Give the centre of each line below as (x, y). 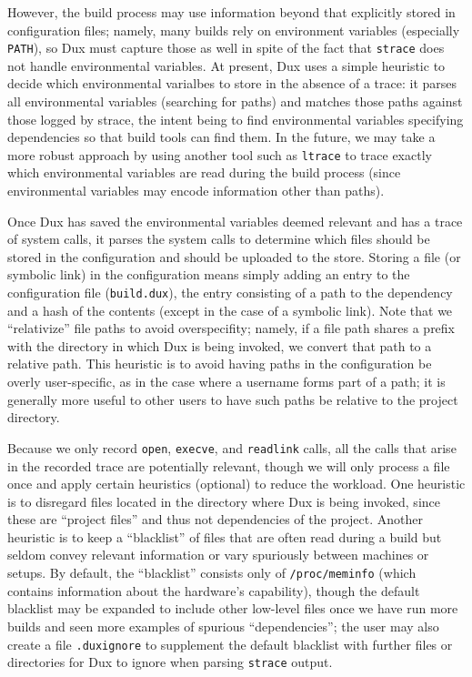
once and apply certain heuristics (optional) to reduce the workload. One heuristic (236, 484)
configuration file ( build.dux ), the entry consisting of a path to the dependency (230, 293)
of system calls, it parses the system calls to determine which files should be (219, 239)
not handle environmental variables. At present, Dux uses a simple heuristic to (226, 65)
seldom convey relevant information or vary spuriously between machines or (218, 555)
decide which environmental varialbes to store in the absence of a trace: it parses (232, 83)
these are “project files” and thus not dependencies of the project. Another (216, 519)
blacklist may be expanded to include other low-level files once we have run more (233, 608)
